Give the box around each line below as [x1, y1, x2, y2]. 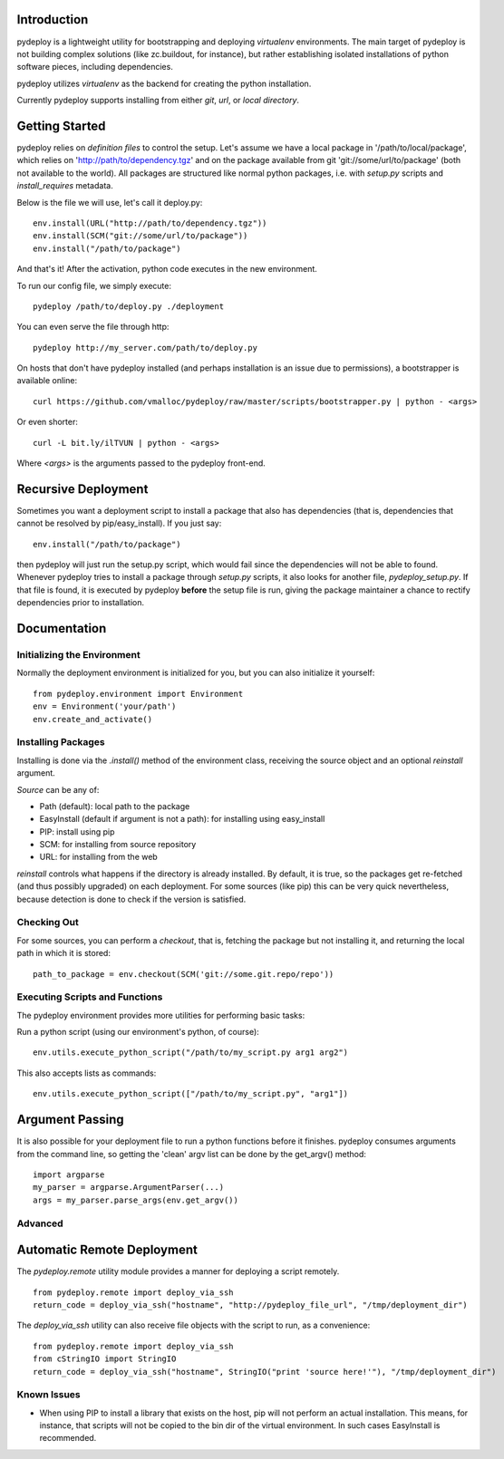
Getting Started [16, 118, 106, 133]
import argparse [33, 1169, 105, 1180]
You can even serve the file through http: [16, 322, 170, 333]
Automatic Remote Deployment [16, 1242, 199, 1258]
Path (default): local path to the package [39, 800, 190, 811]
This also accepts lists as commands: [16, 1068, 157, 1078]
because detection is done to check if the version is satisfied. [16, 894, 247, 904]
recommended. [39, 1433, 97, 1444]
